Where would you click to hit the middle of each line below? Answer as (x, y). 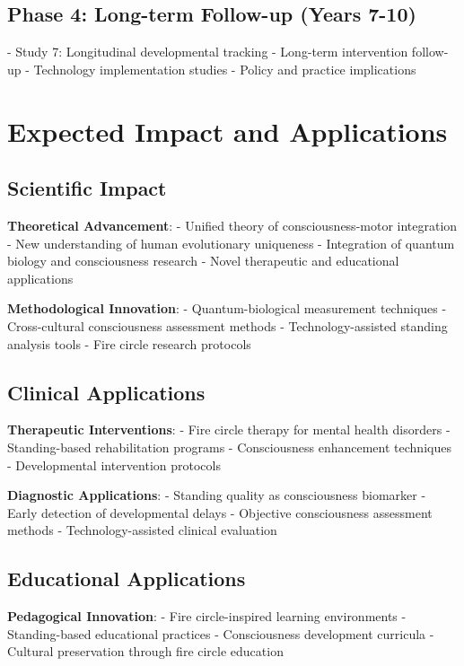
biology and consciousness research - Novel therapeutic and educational (203, 261)
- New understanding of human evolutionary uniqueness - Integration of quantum (231, 243)
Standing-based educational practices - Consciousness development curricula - (221, 633)
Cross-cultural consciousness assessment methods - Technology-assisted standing (228, 325)
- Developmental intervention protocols (114, 464)
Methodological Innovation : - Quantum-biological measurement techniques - (227, 308)
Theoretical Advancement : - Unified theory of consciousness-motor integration (232, 225)
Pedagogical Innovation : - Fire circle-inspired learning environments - (207, 616)
